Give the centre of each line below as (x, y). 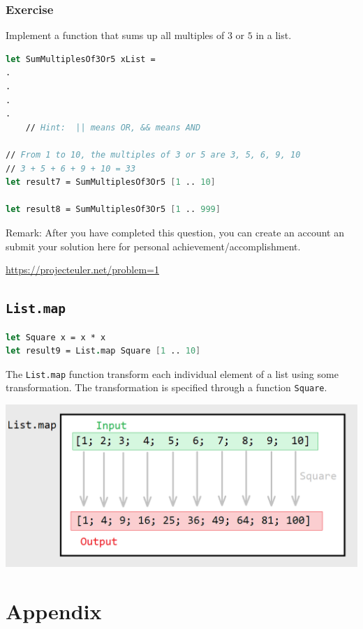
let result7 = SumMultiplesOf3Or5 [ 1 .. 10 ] (111, 182)
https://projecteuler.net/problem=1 (82, 270)
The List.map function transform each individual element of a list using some (172, 373)
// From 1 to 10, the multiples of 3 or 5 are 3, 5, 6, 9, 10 (153, 154)
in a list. (274, 35)
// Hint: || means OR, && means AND (113, 127)
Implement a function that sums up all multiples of (115, 35)
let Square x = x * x (56, 337)
